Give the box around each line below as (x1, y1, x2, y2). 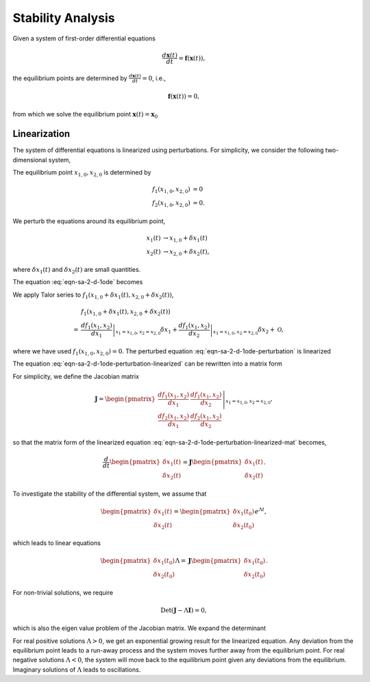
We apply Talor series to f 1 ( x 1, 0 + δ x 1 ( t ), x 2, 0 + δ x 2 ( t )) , (12, 290, 174, 301)
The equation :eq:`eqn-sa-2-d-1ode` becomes (12, 278, 143, 286)
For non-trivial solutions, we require (12, 588, 113, 596)
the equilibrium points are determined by (12, 74, 127, 82)
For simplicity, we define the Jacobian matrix (12, 372, 140, 380)
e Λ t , (254, 507, 267, 515)
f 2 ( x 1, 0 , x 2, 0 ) (151, 199, 191, 208)
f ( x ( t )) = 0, (167, 92, 200, 101)
